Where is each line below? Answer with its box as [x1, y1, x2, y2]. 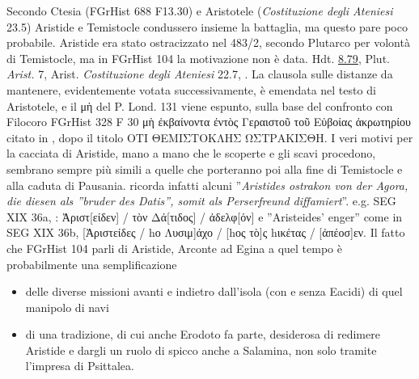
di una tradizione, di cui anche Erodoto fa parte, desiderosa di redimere [25, 326, 380, 343]
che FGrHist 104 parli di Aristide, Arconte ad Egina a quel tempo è [6, 239, 342, 256]
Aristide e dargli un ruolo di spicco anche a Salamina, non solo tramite [25, 341, 377, 358]
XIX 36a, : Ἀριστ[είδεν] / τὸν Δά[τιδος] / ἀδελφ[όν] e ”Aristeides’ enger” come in [6, 208, 403, 225]
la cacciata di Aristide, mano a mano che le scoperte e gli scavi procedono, [6, 145, 376, 162]
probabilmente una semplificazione [6, 255, 177, 272]
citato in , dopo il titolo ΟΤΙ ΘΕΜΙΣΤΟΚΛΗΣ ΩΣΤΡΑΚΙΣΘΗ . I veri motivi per [6, 128, 413, 145]
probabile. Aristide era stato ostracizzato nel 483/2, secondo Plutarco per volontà [6, 34, 410, 51]
